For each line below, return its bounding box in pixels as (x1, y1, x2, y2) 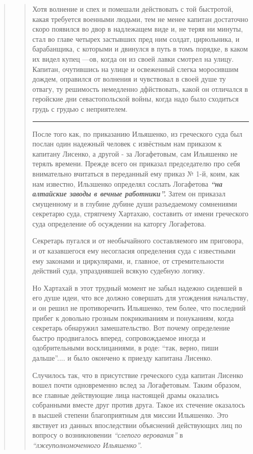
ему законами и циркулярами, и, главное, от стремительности (32, 255, 224, 266)
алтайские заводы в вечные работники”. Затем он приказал (32, 188, 225, 199)
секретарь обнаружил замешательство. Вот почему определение (32, 322, 230, 333)
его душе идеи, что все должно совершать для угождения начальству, (32, 292, 249, 303)
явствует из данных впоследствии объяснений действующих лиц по (32, 419, 242, 430)
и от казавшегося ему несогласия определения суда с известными (32, 245, 236, 256)
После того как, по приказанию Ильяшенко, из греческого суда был (32, 128, 243, 139)
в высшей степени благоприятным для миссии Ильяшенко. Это (32, 409, 229, 420)
